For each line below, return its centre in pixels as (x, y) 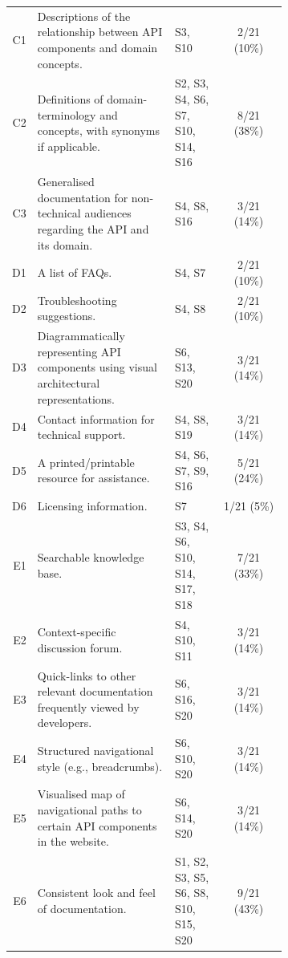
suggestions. (67, 316)
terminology (67, 114)
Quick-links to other (87, 675)
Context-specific (77, 632)
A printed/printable (86, 462)
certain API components (97, 825)
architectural (69, 383)
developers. (65, 723)
